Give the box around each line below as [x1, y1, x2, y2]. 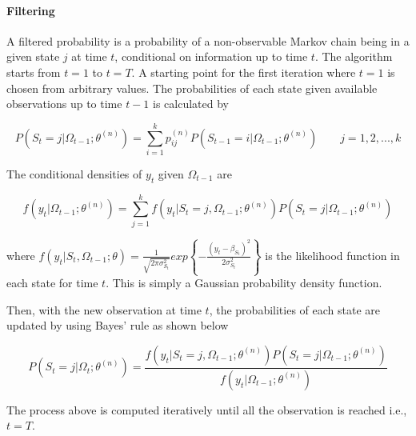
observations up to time [6, 95, 122, 112]
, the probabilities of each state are [209, 301, 381, 318]
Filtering [6, 2, 55, 18]
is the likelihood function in [265, 246, 400, 263]
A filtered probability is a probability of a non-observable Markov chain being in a [6, 32, 410, 49]
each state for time [6, 274, 98, 291]
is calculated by [152, 95, 229, 112]
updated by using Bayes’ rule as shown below [6, 317, 229, 334]
